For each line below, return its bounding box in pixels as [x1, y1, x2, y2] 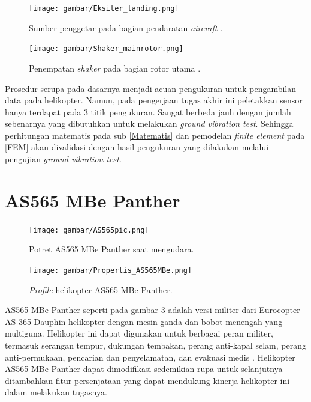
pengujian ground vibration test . [5, 153, 122, 165]
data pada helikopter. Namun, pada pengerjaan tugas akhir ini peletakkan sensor [5, 94, 303, 106]
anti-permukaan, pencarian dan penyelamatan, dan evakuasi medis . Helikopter [5, 350, 295, 363]
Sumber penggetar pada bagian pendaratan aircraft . [29, 21, 223, 34]
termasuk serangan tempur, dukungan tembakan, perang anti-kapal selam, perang [5, 339, 306, 352]
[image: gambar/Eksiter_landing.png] [29, 4, 179, 13]
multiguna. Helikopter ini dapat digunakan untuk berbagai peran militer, [5, 327, 273, 340]
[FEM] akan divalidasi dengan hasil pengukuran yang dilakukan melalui [5, 141, 269, 153]
